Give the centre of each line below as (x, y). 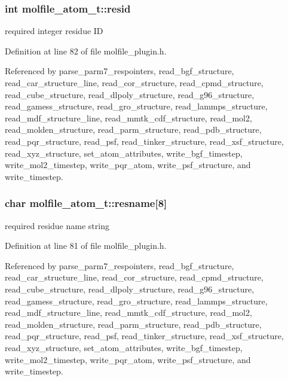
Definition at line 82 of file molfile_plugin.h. (86, 51)
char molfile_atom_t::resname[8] (86, 203)
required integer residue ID (54, 31)
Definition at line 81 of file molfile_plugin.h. (86, 246)
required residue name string (57, 225)
